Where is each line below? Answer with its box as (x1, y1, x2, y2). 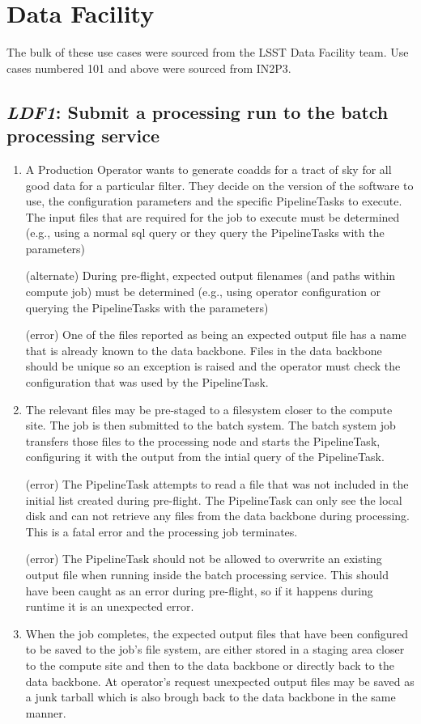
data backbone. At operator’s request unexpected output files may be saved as (25, 672, 415, 689)
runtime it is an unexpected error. (25, 598, 194, 615)
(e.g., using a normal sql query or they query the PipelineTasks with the (25, 224, 385, 241)
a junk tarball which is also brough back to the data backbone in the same (25, 688, 396, 705)
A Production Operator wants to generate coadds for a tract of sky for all (25, 160, 392, 177)
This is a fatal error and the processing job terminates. (25, 523, 298, 540)
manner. (25, 704, 66, 721)
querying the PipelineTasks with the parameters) (25, 298, 269, 315)
